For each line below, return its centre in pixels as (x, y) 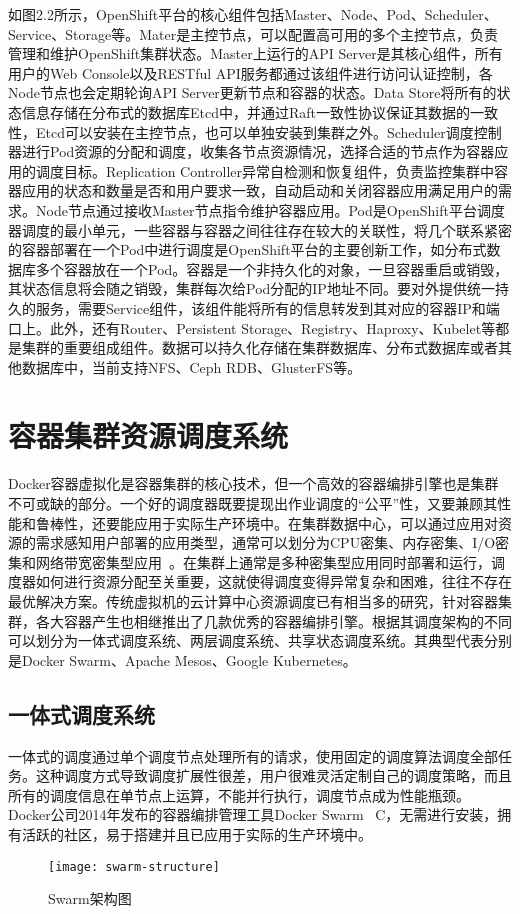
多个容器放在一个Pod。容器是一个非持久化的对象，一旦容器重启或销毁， (272, 268)
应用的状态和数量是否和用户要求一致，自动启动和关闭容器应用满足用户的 (259, 190)
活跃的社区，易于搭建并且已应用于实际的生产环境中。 (196, 833)
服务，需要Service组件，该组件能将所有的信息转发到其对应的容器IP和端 (267, 307)
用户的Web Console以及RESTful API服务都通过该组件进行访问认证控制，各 (250, 72)
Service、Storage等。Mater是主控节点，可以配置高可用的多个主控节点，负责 (253, 33)
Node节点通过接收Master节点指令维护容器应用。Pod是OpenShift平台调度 (270, 209)
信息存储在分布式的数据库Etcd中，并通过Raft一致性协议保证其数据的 (246, 111)
